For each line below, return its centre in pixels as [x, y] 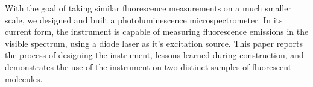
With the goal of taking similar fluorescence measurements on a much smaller [148, 8]
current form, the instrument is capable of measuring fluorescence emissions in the [157, 31]
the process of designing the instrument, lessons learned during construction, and [154, 55]
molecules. [24, 78]
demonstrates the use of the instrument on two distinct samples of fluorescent [148, 66]
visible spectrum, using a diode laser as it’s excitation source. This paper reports [154, 43]
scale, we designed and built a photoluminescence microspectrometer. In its [144, 19]
